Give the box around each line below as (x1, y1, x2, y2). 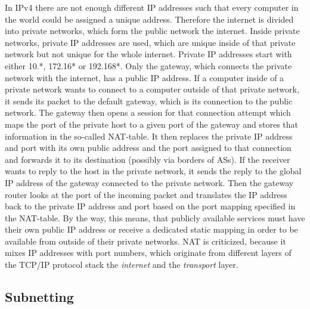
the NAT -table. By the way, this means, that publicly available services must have (5, 211, 305, 224)
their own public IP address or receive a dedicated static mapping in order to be (5, 223, 298, 236)
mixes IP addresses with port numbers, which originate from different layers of (5, 246, 292, 259)
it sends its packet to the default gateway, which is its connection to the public (5, 94, 293, 107)
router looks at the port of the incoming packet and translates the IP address (5, 188, 287, 200)
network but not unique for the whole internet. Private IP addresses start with (5, 48, 292, 60)
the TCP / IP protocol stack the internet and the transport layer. (5, 258, 238, 271)
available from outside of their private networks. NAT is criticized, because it (5, 234, 286, 247)
